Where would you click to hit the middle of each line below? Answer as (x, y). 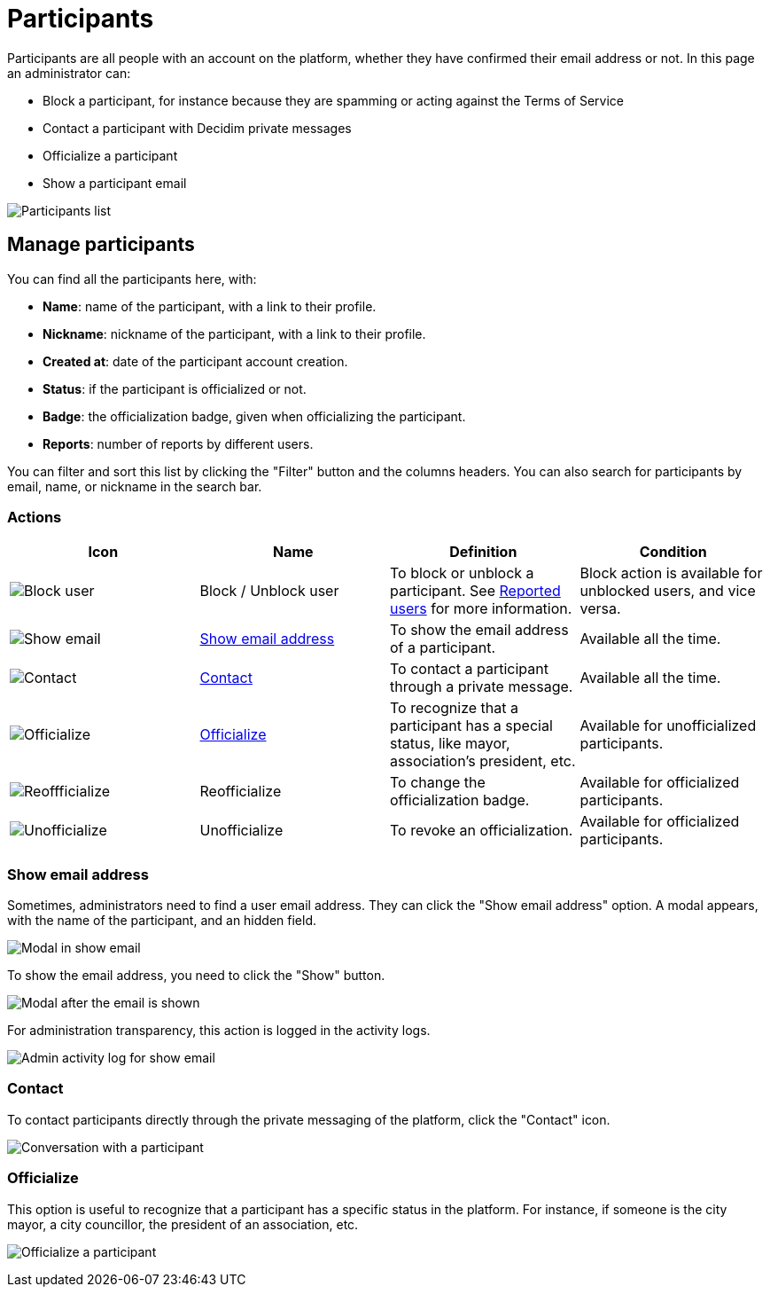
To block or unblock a (462, 573)
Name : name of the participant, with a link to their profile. (210, 306)
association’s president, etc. (483, 761)
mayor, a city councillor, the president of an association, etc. (183, 1224)
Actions (35, 517)
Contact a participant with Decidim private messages (197, 128)
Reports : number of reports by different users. (178, 443)
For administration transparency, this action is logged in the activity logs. (219, 1031)
